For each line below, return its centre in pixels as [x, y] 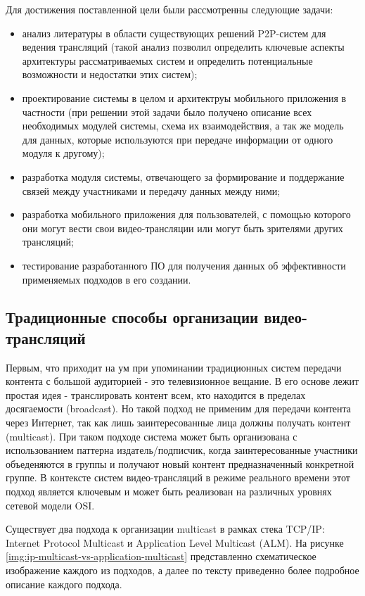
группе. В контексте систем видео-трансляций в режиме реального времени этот [178, 477]
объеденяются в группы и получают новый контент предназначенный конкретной [180, 463]
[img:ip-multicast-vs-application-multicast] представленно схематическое [161, 556]
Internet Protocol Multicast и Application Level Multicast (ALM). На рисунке [175, 542]
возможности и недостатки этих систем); [110, 74]
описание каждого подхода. [64, 584]
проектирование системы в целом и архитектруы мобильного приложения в [184, 97]
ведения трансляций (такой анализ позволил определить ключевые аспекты [183, 47]
